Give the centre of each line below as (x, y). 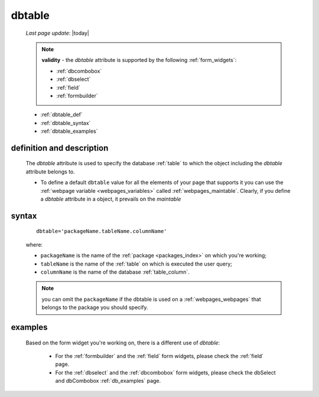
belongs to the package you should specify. (95, 307)
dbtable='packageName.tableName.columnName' (102, 231)
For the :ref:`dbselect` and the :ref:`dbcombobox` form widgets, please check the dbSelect (165, 372)
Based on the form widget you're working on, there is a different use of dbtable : (123, 343)
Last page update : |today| (58, 33)
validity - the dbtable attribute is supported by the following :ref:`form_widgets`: (139, 60)
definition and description (60, 148)
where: (34, 244)
